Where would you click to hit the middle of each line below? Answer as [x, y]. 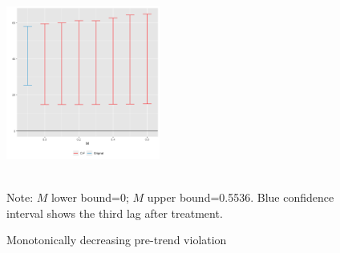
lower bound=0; [90, 197]
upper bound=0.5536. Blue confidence [241, 197]
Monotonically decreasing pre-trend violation [117, 240]
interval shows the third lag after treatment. [115, 213]
